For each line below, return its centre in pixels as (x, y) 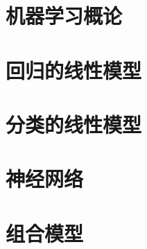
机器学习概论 (64, 16)
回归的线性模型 (74, 70)
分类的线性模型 (74, 124)
